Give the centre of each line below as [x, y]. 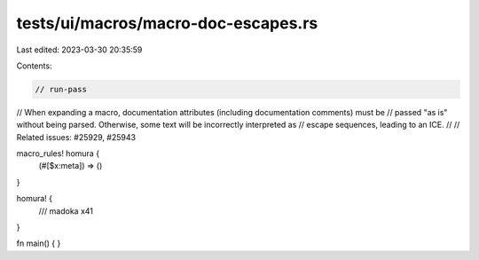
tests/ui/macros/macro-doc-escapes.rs [167, 23]
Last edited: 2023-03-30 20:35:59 [79, 50]
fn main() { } [39, 243]
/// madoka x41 [66, 211]
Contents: [34, 66]
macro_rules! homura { [58, 154]
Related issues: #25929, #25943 [76, 137]
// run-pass [61, 89]
